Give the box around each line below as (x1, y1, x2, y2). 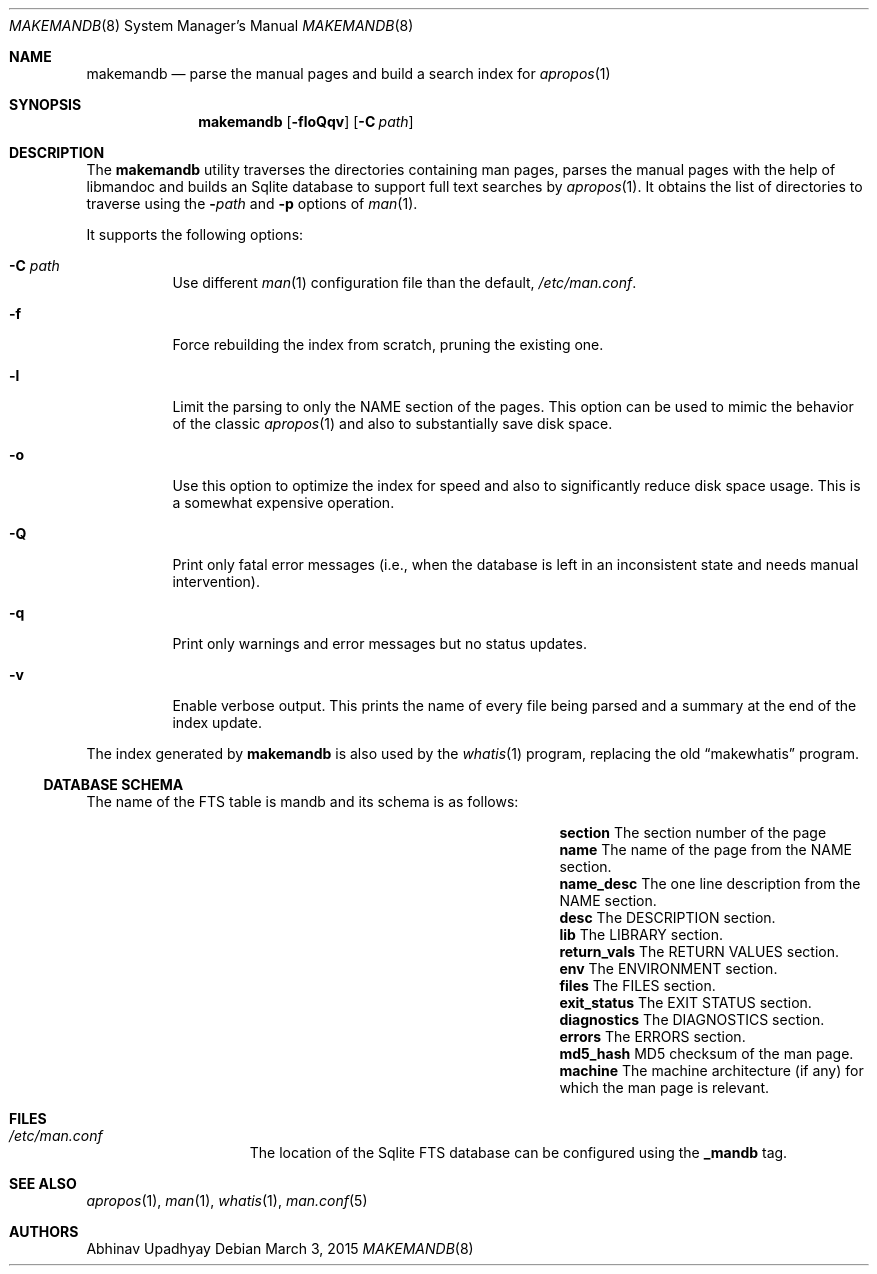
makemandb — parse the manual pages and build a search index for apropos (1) (86, 65, 611, 82)
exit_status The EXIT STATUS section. (559, 994, 812, 1011)
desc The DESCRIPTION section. (559, 909, 776, 926)
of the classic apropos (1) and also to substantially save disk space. (172, 415, 613, 432)
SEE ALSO (9, 1175, 77, 1192)
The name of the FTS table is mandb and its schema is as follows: (86, 793, 519, 810)
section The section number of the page (559, 824, 827, 841)
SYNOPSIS (9, 96, 82, 113)
